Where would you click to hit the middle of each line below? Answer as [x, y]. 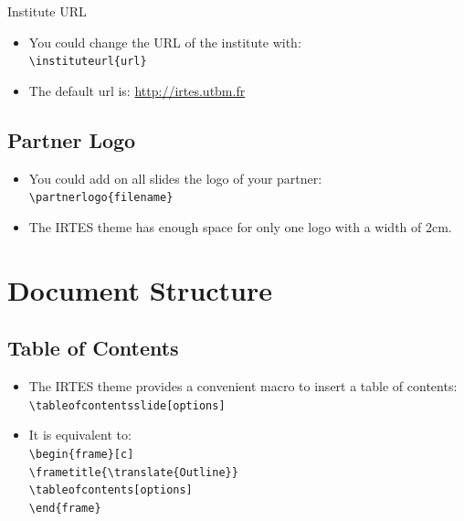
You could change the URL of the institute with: [165, 42]
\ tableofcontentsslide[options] [127, 405]
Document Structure [140, 289]
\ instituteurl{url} [88, 62]
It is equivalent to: [80, 435]
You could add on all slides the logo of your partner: [175, 178]
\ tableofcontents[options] [111, 490]
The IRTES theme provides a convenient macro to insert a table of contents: [243, 386]
